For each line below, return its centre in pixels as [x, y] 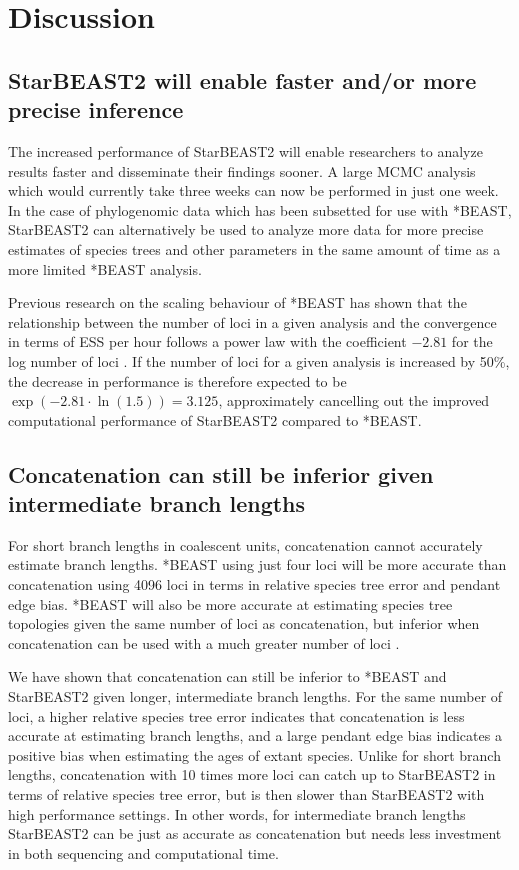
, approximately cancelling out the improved [354, 400]
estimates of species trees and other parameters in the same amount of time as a [254, 248]
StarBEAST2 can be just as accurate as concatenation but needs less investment [255, 833]
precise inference [96, 109]
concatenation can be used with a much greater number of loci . [204, 642]
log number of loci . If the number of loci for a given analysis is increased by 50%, [259, 360]
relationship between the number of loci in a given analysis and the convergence [252, 321]
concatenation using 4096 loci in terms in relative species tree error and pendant [254, 584]
